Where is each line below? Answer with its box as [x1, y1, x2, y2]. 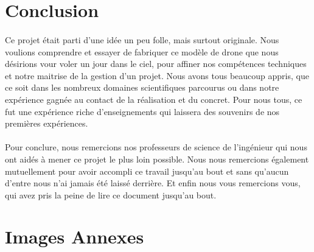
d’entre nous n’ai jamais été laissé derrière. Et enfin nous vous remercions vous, [5, 177, 301, 189]
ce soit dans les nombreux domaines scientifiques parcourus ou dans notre [5, 81, 279, 94]
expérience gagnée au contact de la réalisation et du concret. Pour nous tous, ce [5, 93, 302, 105]
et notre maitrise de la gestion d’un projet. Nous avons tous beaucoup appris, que [5, 69, 309, 82]
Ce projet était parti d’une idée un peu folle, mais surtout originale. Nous [5, 33, 279, 46]
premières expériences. [5, 117, 88, 130]
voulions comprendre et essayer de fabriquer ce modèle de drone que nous [5, 45, 279, 58]
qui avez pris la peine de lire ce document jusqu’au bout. [5, 188, 217, 201]
